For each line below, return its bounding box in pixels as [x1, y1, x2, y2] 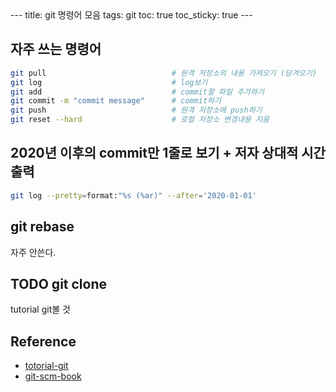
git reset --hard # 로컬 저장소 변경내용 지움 [10, 115, 270, 125]
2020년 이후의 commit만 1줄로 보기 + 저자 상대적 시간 [10, 145, 326, 162]
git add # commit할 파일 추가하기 [10, 87, 265, 97]
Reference [10, 333, 77, 350]
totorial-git [24, 360, 69, 372]
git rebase [10, 218, 75, 236]
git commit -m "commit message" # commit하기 [10, 96, 222, 106]
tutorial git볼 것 [10, 303, 71, 316]
